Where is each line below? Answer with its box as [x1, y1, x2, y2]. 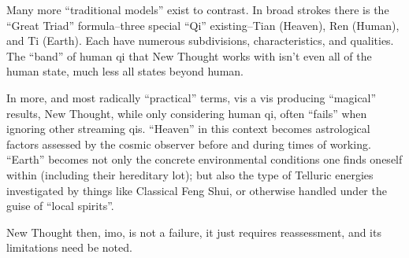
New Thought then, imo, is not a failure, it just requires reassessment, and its [6, 223, 381, 240]
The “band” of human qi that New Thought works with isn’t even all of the [6, 47, 372, 64]
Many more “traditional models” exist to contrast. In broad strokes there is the [6, 2, 389, 17]
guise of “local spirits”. [6, 197, 114, 214]
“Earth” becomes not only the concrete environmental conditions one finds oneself [6, 151, 403, 168]
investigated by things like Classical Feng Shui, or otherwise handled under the [6, 182, 387, 198]
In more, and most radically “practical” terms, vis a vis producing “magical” [6, 89, 377, 105]
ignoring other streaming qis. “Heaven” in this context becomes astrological [6, 120, 370, 137]
